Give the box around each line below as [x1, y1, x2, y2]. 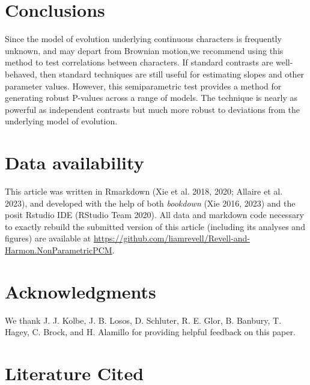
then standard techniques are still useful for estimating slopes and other [40, 67, 305, 80]
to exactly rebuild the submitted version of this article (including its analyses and [5, 220, 305, 232]
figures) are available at [5, 232, 91, 244]
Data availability [5, 150, 144, 175]
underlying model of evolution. [5, 115, 118, 127]
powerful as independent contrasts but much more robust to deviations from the [5, 103, 300, 115]
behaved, [5, 67, 37, 80]
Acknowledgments [5, 279, 156, 303]
